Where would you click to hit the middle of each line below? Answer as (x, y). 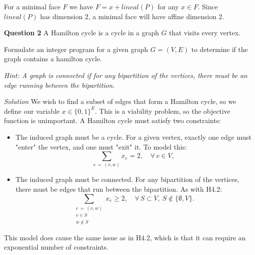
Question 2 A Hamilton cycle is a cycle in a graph (82, 33)
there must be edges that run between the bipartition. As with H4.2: (119, 189)
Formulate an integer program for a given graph (76, 49)
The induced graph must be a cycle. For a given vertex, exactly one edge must (133, 137)
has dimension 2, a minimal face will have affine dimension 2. (132, 16)
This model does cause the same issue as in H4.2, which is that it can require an (125, 237)
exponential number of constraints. (56, 247)
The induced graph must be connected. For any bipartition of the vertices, (127, 179)
